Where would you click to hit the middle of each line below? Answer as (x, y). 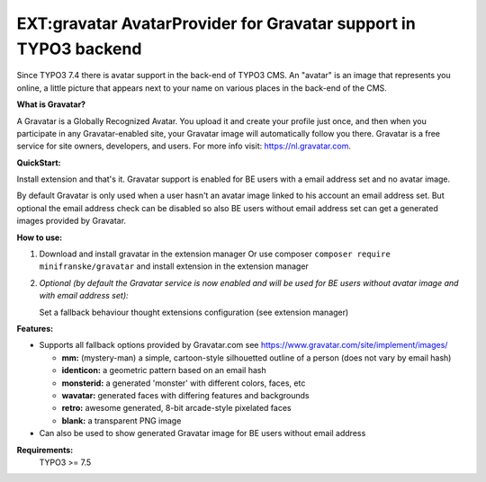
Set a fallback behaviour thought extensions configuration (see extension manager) (194, 312)
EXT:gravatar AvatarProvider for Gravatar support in (216, 23)
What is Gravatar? (51, 104)
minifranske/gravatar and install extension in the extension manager (174, 266)
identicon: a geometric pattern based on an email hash (164, 370)
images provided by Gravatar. (71, 221)
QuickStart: (39, 163)
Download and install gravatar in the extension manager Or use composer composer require (215, 254)
